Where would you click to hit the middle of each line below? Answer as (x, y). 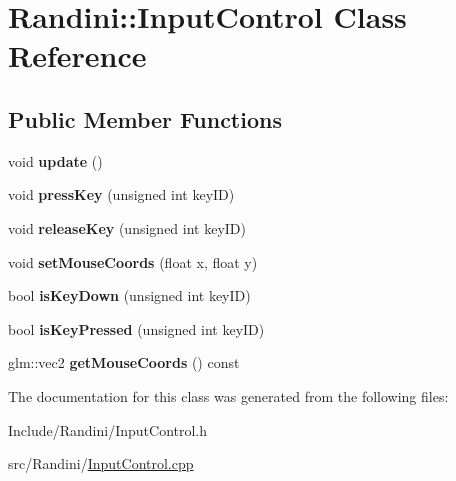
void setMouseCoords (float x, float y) (133, 261)
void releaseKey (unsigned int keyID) (127, 227)
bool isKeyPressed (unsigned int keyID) (136, 328)
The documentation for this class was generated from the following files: (228, 395)
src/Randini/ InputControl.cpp (101, 463)
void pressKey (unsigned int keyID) (121, 194)
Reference (77, 55)
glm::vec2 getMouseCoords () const (124, 362)
